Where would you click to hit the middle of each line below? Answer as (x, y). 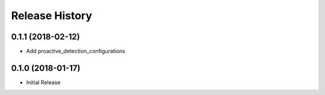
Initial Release (43, 82)
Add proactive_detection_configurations (76, 51)
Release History (52, 16)
